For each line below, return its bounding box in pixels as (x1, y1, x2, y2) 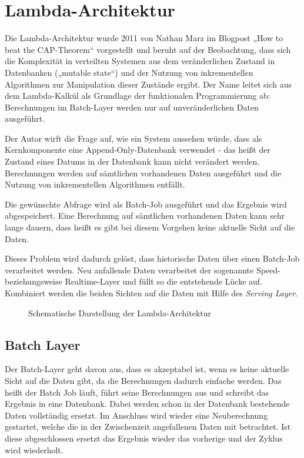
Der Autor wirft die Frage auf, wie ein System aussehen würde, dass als (5, 132, 262, 144)
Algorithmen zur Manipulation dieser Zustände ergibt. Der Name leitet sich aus (5, 78, 292, 90)
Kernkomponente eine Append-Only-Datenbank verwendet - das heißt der (5, 143, 270, 156)
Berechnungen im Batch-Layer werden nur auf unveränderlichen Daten (5, 101, 259, 113)
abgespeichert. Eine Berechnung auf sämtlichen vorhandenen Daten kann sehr (5, 209, 285, 222)
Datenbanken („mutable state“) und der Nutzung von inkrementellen (5, 66, 253, 78)
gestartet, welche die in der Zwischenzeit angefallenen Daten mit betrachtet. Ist (5, 420, 291, 433)
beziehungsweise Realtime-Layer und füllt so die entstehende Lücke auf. (5, 275, 263, 287)
